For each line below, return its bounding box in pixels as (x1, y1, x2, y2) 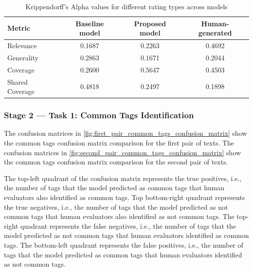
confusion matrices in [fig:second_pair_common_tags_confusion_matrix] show (4, 147, 241, 157)
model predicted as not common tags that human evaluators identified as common (4, 230, 249, 240)
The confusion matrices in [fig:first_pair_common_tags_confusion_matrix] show (4, 128, 247, 138)
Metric (7, 23, 31, 33)
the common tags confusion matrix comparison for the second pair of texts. (4, 157, 228, 167)
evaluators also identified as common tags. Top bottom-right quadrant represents (4, 192, 245, 202)
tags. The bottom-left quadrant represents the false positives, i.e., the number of (4, 240, 243, 250)
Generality (7, 52, 38, 62)
